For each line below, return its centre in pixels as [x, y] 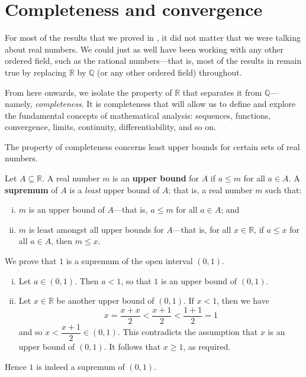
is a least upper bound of [115, 189]
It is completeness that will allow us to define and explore [191, 104]
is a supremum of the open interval [129, 261]
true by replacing [36, 72]
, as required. [207, 346]
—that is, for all [202, 229]
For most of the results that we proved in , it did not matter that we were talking [153, 38]
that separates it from [222, 92]
